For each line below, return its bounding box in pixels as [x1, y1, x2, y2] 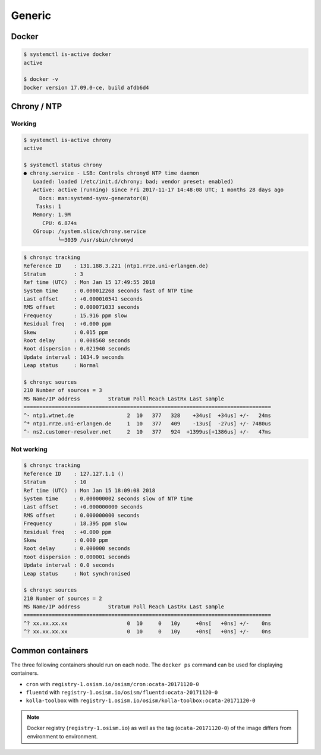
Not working [11, 445, 48, 453]
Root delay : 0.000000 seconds [23, 545, 131, 552]
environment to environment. [27, 732, 98, 740]
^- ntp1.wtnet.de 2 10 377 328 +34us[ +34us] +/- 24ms [23, 412, 272, 419]
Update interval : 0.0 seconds [23, 562, 115, 568]
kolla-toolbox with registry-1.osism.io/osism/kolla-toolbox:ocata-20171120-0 [26, 697, 256, 704]
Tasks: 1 [36, 203, 62, 210]
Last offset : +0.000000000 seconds [23, 504, 143, 510]
